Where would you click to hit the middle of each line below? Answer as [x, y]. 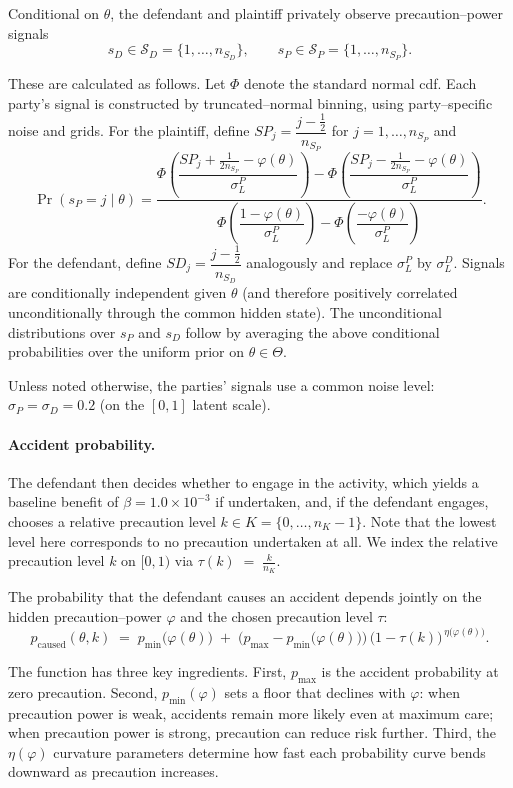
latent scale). [231, 404]
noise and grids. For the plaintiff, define [129, 130]
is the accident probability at [410, 670]
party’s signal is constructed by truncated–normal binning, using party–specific [250, 102]
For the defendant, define [85, 262]
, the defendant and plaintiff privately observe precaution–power [306, 13]
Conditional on [54, 13]
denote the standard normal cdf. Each [360, 83]
